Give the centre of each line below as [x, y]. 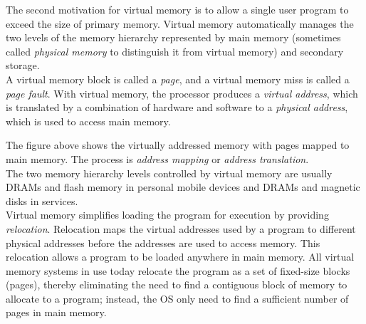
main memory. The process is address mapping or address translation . [157, 158]
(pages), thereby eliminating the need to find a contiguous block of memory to [177, 284]
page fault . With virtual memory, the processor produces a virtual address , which [182, 93]
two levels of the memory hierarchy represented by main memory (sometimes [173, 37]
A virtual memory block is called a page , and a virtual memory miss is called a [178, 79]
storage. [23, 65]
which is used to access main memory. [88, 121]
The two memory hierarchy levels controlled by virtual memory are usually [169, 173]
